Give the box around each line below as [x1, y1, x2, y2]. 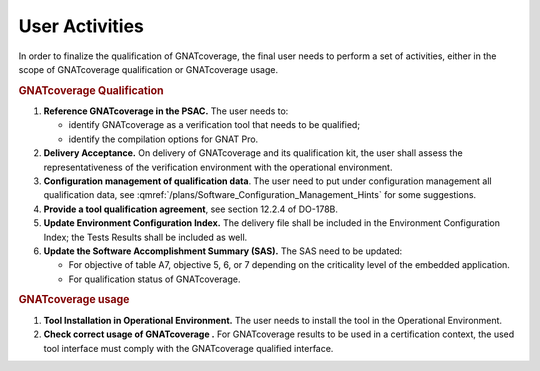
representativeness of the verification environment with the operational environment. [43, 161, 393, 173]
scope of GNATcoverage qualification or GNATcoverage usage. [18, 63, 279, 75]
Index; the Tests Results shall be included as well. [43, 231, 248, 243]
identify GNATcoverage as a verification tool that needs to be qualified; [68, 119, 360, 131]
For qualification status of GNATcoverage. [68, 273, 241, 285]
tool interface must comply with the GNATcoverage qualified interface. [43, 342, 334, 354]
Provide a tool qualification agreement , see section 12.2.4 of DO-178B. [43, 203, 339, 215]
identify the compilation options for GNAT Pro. [68, 133, 259, 145]
